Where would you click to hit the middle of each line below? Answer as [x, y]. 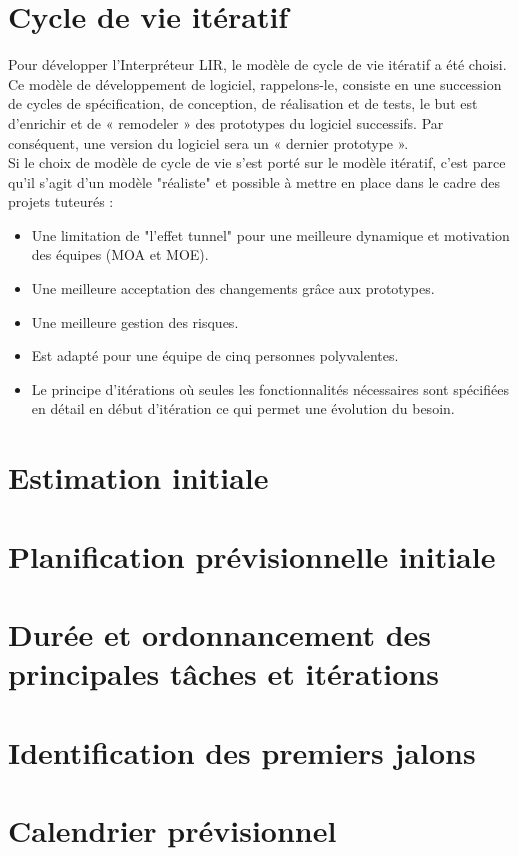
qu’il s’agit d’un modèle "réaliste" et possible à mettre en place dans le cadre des [254, 181]
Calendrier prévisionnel [172, 829]
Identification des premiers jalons [242, 751]
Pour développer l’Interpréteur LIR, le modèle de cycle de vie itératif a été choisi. [257, 64]
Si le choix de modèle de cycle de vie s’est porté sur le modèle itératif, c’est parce [257, 162]
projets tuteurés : [61, 201]
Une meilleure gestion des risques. [135, 321]
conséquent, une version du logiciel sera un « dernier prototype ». [208, 142]
